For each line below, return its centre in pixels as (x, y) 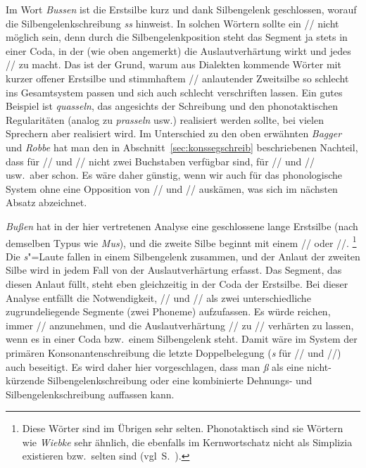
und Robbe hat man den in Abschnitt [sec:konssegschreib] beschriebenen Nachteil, (182, 147)
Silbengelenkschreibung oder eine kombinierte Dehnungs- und (180, 380)
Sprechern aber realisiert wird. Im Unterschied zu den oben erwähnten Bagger (174, 133)
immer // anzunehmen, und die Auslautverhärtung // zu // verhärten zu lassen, (180, 325)
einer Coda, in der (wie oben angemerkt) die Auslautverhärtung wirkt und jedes (178, 50)
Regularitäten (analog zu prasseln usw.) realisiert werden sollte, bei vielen (165, 119)
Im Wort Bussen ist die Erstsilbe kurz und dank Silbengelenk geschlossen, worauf (181, 9)
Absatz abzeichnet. (46, 202)
